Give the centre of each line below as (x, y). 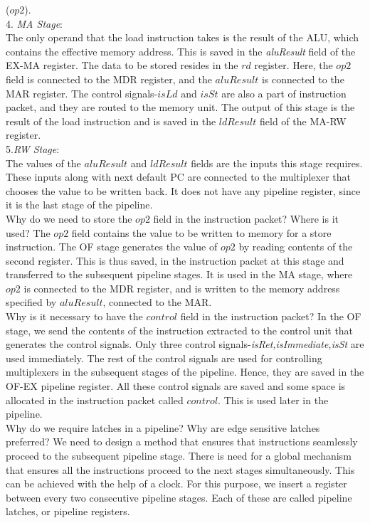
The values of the (43, 163)
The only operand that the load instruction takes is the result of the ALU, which (183, 37)
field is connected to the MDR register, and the (109, 79)
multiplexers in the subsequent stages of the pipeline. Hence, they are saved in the (185, 372)
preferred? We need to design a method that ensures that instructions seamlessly (182, 442)
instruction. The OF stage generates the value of (112, 247)
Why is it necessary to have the (74, 316)
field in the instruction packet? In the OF (271, 316)
